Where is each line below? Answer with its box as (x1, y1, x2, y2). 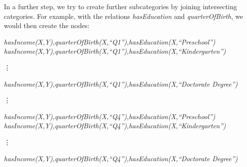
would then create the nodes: (4, 20, 90, 30)
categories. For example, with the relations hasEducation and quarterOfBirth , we (4, 11, 243, 21)
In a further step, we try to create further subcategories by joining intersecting (4, 1, 237, 11)
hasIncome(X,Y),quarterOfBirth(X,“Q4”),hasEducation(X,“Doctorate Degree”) (4, 153, 238, 163)
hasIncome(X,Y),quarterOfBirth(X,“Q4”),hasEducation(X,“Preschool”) (4, 111, 216, 121)
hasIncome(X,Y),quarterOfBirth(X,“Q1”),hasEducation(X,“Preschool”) (4, 36, 216, 46)
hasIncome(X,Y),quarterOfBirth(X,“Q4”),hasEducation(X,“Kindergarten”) (4, 121, 226, 131)
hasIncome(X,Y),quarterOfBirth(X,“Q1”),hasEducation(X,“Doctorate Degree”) (4, 78, 238, 89)
